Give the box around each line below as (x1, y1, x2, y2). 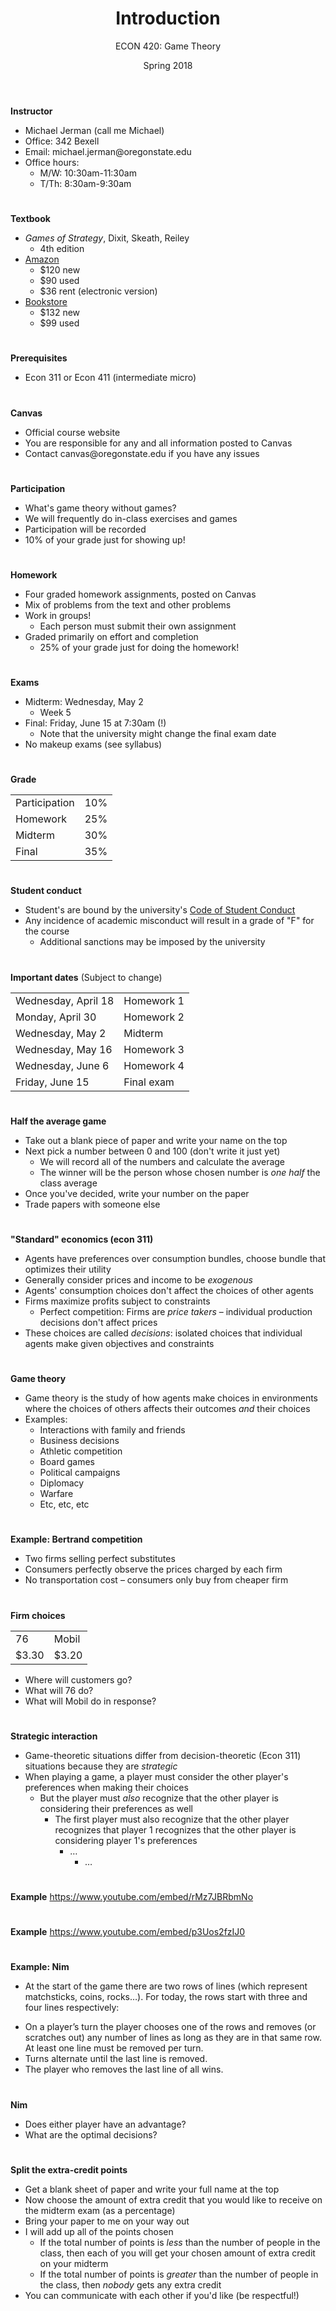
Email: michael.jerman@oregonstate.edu (24, 145, 192, 157)
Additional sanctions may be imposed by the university (39, 936, 266, 948)
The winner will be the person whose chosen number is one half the (39, 1166, 321, 1178)
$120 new (39, 264, 81, 276)
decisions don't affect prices (39, 1317, 158, 1328)
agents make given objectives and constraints (24, 1338, 215, 1349)
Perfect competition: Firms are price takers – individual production (39, 1306, 313, 1317)
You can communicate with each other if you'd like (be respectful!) (24, 2289, 300, 2301)
